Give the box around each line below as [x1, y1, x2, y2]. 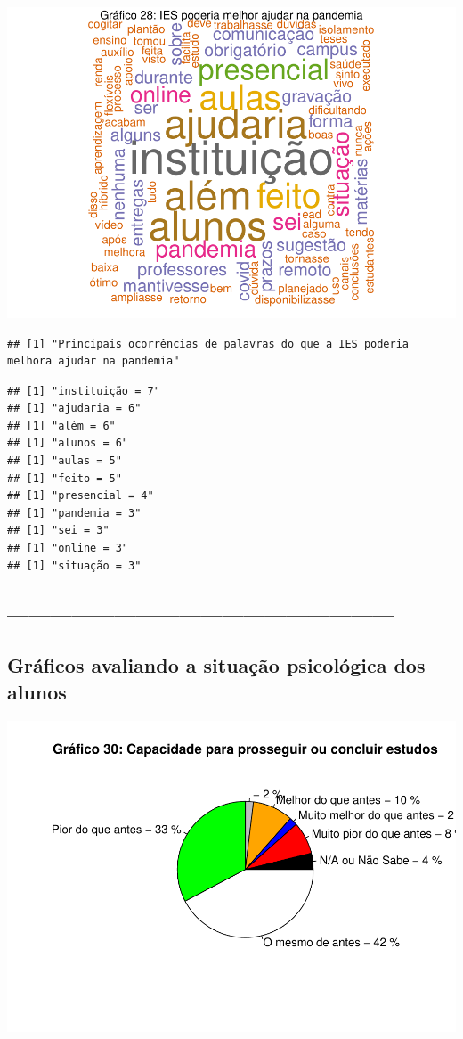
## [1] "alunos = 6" [7, 437, 129, 450]
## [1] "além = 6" [7, 419, 116, 432]
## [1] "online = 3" [7, 542, 129, 555]
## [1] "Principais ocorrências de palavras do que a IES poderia [7, 337, 410, 350]
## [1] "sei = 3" [7, 524, 110, 537]
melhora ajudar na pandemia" [7, 355, 180, 368]
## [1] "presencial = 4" [7, 489, 154, 503]
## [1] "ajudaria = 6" [7, 402, 142, 415]
